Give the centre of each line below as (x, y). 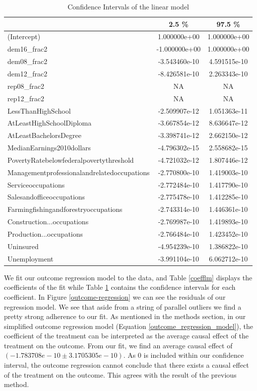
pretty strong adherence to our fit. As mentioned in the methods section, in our (125, 316)
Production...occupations (45, 233)
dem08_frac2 (28, 61)
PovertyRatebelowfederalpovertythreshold (71, 160)
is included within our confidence (194, 355)
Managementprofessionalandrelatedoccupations (79, 172)
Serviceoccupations (36, 184)
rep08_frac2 (26, 86)
